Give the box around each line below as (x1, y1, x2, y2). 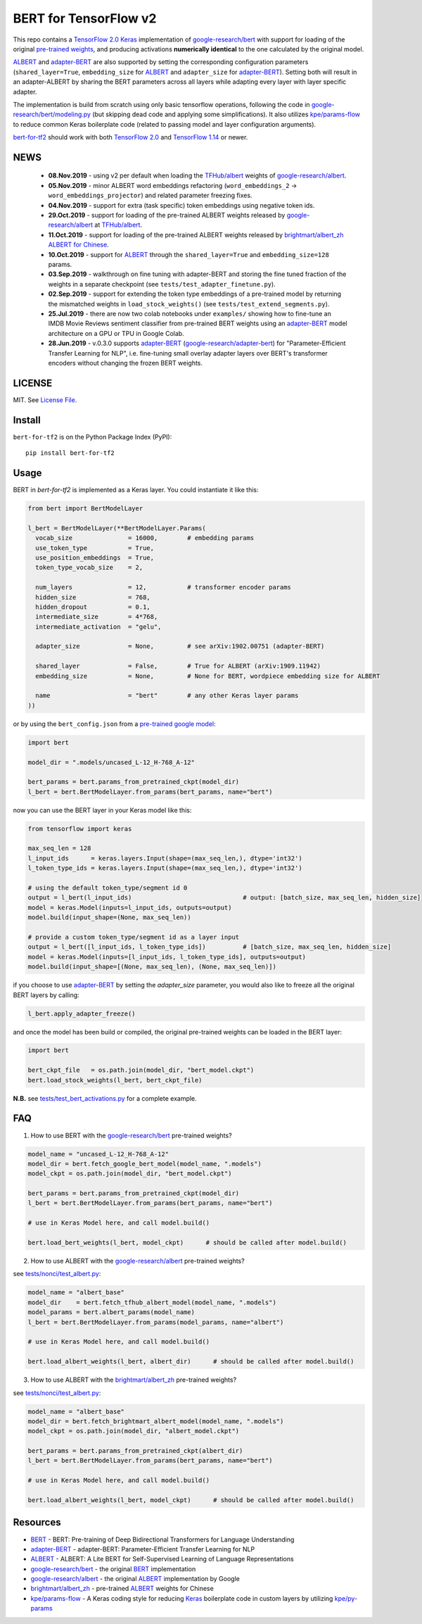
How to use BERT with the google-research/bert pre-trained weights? (30, 1131, 232, 1139)
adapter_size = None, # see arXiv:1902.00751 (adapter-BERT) (35, 642, 325, 651)
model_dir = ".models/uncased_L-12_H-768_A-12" (27, 758, 195, 766)
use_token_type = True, (35, 544, 155, 552)
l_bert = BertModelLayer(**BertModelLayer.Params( (27, 524, 207, 532)
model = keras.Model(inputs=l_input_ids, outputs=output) (27, 904, 232, 911)
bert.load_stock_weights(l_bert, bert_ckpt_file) (27, 1076, 203, 1084)
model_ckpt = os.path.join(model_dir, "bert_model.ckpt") (27, 1170, 232, 1178)
